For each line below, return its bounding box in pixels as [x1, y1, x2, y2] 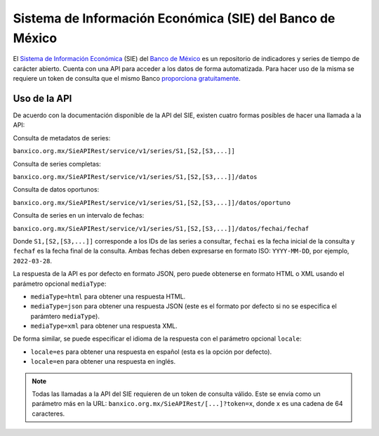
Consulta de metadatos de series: [13, 133, 111, 142]
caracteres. [32, 409, 65, 418]
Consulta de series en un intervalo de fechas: [13, 211, 145, 220]
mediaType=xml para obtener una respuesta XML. [30, 322, 178, 330]
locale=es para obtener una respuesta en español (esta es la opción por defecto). [30, 348, 272, 356]
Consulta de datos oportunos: [13, 185, 100, 194]
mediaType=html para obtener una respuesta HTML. [30, 292, 186, 300]
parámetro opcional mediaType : [13, 279, 107, 288]
